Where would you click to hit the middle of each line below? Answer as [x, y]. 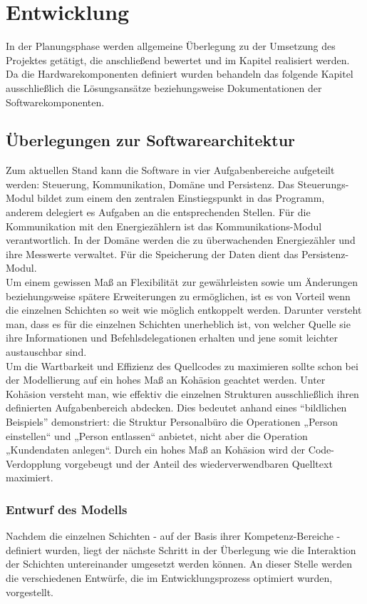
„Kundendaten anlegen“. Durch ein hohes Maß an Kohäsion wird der [156, 450]
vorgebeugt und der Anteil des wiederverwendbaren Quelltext [198, 463]
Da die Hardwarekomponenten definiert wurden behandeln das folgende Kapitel [180, 74]
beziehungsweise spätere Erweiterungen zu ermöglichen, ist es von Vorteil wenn [178, 296]
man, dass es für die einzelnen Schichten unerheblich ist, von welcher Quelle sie [178, 323]
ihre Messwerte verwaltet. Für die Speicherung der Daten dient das [152, 254]
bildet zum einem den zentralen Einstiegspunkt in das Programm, [181, 198]
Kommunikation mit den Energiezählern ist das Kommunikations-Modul [164, 226]
